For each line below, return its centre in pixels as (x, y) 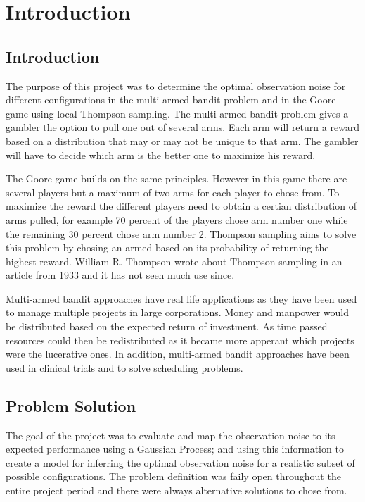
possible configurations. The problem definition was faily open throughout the (173, 476)
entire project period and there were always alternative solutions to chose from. (177, 490)
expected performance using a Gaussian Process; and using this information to (175, 449)
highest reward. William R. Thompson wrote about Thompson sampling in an (174, 261)
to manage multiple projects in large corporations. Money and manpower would (178, 312)
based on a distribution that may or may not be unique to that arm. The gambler (182, 140)
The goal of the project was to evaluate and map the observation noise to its (171, 435)
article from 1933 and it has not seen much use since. (120, 275)
